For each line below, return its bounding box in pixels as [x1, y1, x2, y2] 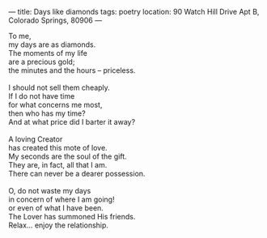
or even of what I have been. [8, 203, 104, 213]
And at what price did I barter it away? [8, 117, 136, 126]
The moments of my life [8, 49, 87, 57]
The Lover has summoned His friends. [8, 212, 136, 221]
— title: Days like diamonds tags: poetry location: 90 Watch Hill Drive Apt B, [8, 7, 260, 16]
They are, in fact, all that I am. [8, 160, 108, 169]
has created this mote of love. [8, 143, 108, 152]
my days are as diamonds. [8, 40, 96, 49]
